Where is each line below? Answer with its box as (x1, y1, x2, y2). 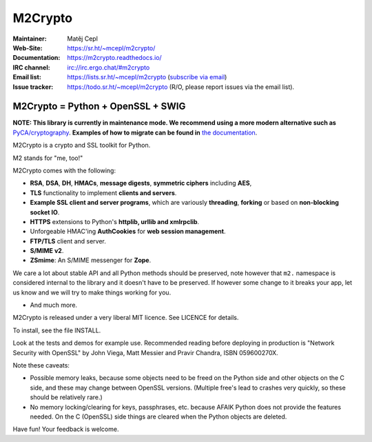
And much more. (30, 301, 78, 310)
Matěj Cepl (67, 34, 98, 43)
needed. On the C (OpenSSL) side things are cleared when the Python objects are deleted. (30, 412, 287, 421)
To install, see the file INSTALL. (12, 326, 101, 334)
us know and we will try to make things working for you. (12, 288, 172, 297)
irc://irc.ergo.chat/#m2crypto (67, 63, 150, 72)
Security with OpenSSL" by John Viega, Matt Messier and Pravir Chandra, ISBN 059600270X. (12, 348, 278, 356)
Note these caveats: (12, 361, 70, 369)
